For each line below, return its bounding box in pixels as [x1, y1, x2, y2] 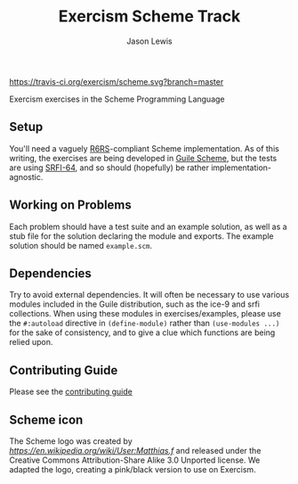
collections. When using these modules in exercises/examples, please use [9, 308, 282, 319]
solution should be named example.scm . [9, 240, 153, 250]
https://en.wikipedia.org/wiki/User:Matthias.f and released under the [9, 446, 262, 455]
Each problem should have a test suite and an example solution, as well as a [9, 221, 287, 232]
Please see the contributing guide [9, 386, 133, 398]
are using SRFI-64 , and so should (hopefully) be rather [9, 162, 209, 173]
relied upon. [9, 337, 53, 348]
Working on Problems [9, 198, 132, 213]
